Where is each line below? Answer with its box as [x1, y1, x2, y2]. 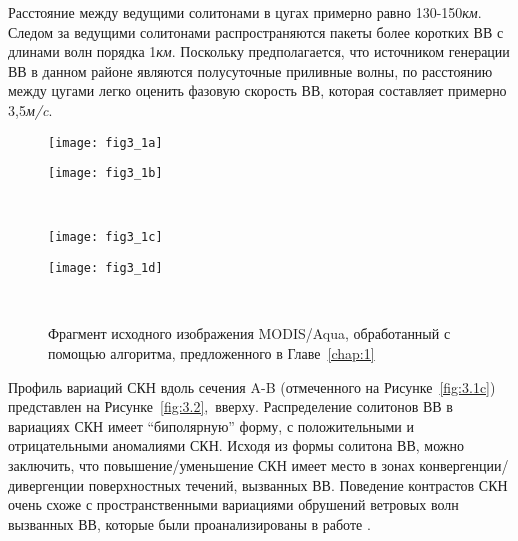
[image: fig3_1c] [48, 230, 163, 245]
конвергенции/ [419, 454, 509, 475]
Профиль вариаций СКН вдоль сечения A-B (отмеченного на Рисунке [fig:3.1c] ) [8, 376, 496, 397]
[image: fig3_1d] [48, 261, 163, 276]
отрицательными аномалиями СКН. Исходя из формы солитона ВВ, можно [8, 435, 464, 456]
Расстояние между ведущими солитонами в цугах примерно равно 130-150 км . [8, 2, 482, 22]
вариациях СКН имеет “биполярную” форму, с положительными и [8, 415, 414, 436]
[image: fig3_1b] [48, 166, 163, 181]
